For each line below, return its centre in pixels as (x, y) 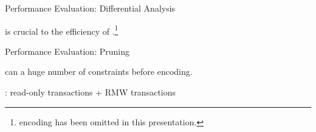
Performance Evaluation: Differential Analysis (90, 8)
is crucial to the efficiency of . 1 (62, 30)
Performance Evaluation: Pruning (67, 51)
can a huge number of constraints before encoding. (99, 71)
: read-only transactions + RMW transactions (91, 92)
